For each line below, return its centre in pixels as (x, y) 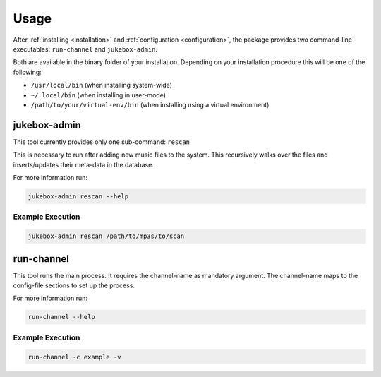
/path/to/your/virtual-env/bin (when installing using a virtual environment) (150, 104)
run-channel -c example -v (74, 357)
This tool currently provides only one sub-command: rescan (102, 142)
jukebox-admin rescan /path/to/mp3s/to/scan (106, 236)
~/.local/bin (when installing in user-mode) (98, 95)
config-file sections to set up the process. (74, 285)
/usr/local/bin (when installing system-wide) (102, 85)
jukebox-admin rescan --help (78, 196)
